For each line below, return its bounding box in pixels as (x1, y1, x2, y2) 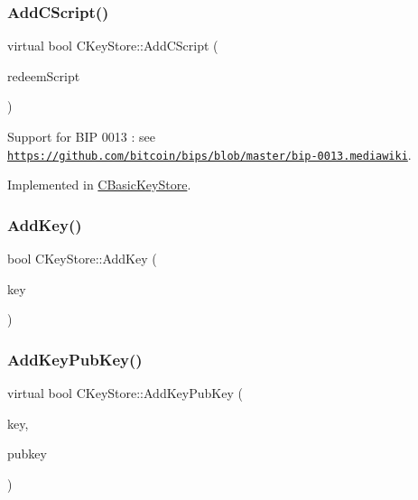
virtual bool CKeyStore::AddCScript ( (7, 36, 218, 55)
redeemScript (7, 66, 80, 85)
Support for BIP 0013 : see (7, 127, 155, 145)
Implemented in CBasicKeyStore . (7, 175, 191, 194)
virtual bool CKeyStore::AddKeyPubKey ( (7, 384, 243, 403)
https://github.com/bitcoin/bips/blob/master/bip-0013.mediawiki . (7, 144, 412, 163)
